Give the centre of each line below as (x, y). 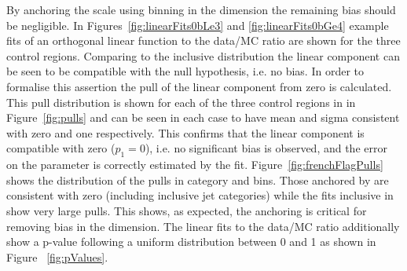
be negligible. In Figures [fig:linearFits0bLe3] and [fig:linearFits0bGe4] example (198, 25)
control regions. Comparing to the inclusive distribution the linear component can (203, 55)
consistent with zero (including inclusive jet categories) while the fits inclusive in (200, 195)
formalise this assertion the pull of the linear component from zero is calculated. (199, 86)
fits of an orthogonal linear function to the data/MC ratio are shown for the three (203, 40)
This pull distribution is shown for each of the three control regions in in (181, 102)
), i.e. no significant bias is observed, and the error (266, 148)
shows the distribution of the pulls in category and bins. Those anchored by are (198, 179)
